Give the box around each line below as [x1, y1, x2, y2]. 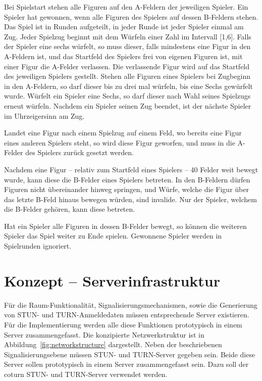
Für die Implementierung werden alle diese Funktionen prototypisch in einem [4, 319, 242, 329]
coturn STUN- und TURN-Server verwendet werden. [4, 368, 168, 379]
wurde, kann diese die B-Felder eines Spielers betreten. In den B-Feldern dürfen [4, 174, 250, 184]
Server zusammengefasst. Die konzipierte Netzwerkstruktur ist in [4, 329, 204, 340]
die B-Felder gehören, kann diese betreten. [4, 204, 135, 214]
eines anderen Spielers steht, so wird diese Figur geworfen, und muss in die [4, 137, 235, 148]
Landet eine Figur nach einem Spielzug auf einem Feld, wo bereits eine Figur [4, 127, 242, 138]
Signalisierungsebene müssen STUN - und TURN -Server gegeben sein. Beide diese [4, 349, 255, 359]
